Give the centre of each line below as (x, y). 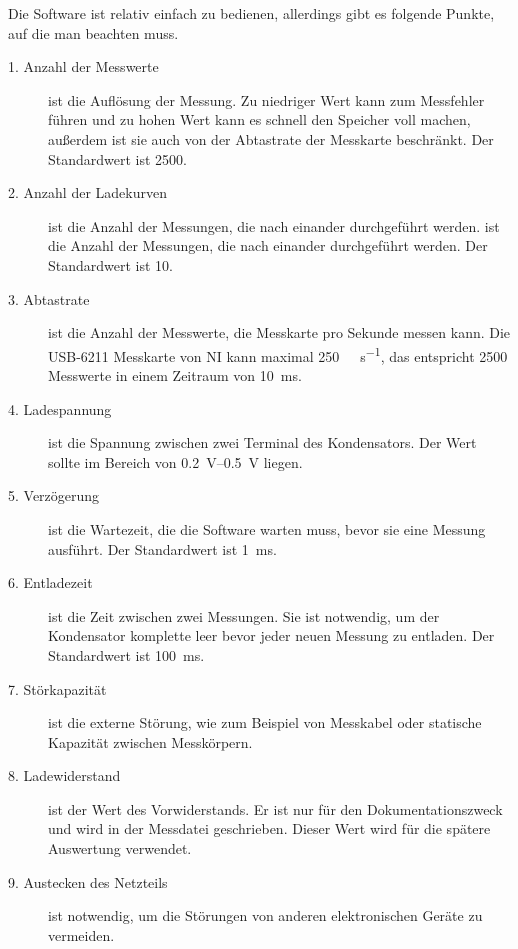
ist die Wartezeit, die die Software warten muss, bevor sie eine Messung (267, 528)
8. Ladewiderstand (64, 775)
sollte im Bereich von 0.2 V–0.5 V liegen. (175, 461)
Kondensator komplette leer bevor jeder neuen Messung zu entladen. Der (271, 635)
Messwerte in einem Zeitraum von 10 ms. (175, 374)
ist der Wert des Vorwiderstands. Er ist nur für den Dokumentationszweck (275, 808)
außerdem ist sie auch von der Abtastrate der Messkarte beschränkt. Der (271, 138)
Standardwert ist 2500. (118, 158)
